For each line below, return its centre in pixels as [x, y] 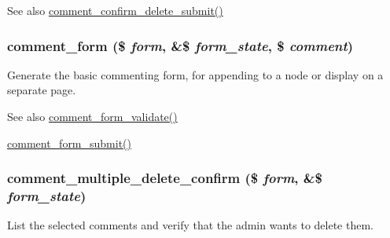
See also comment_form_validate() [92, 116]
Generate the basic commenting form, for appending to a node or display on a [195, 74]
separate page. [42, 90]
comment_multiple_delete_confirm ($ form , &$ [165, 178]
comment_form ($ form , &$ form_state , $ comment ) [180, 45]
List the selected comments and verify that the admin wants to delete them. [190, 225]
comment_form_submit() [70, 143]
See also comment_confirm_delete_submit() [115, 10]
